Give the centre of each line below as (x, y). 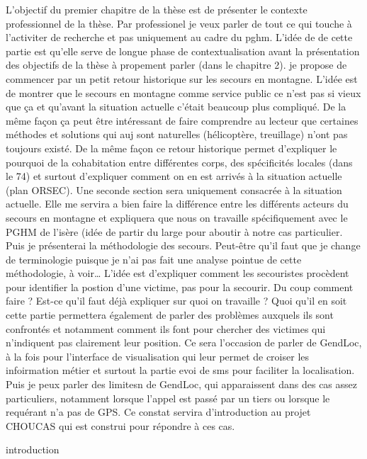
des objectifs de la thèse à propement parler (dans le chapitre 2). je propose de (176, 65)
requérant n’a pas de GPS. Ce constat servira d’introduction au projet (158, 412)
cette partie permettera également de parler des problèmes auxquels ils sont (170, 315)
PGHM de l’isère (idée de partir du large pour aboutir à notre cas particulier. (174, 231)
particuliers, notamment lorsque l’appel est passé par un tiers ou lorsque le (168, 398)
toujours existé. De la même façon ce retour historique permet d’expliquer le (171, 148)
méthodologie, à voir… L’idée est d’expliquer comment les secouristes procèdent (177, 273)
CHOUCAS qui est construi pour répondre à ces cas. (120, 425)
